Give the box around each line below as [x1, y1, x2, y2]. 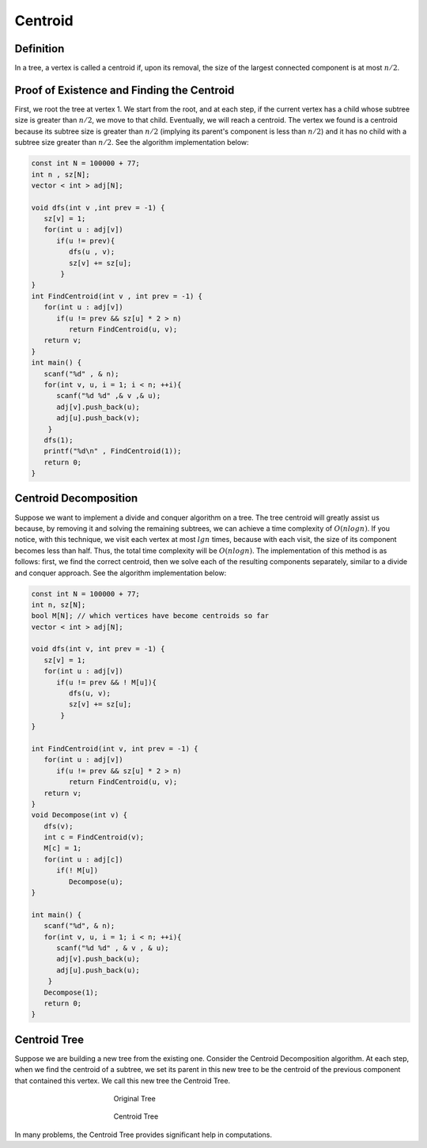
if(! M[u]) [56, 866, 99, 875]
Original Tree [113, 1094, 156, 1104]
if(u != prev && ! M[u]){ [56, 677, 157, 687]
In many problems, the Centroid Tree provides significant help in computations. [14, 1130, 273, 1139]
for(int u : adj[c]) [43, 854, 124, 864]
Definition [14, 42, 65, 55]
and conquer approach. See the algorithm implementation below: [14, 568, 227, 578]
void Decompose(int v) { [31, 811, 128, 820]
